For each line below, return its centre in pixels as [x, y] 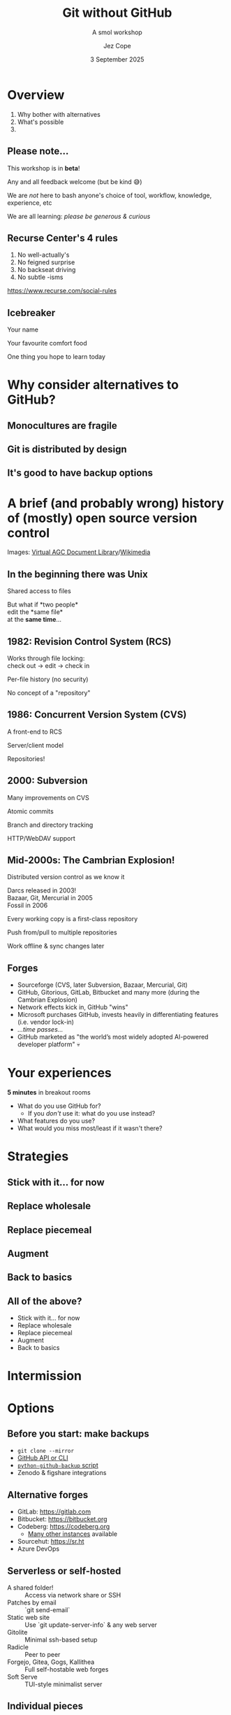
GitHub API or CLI [43, 1458]
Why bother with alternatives [59, 114]
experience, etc [30, 202]
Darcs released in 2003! [42, 890]
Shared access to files [39, 591]
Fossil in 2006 [28, 905]
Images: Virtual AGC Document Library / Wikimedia [79, 552]
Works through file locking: [46, 658]
